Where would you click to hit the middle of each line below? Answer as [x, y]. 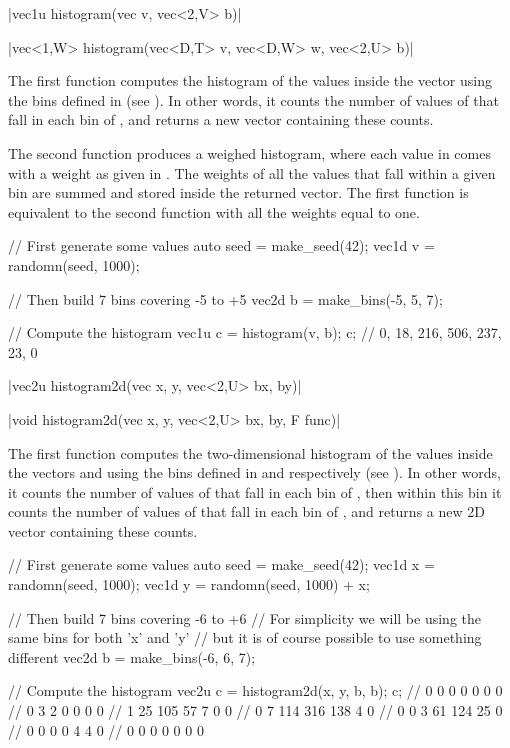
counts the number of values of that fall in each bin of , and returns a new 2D [246, 511]
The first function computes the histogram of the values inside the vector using [250, 80]
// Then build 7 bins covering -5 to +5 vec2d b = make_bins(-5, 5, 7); [225, 298]
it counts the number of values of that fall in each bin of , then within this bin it [255, 491]
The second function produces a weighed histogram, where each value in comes [249, 152]
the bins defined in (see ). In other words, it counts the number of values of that [253, 99]
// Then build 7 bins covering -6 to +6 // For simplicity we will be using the [244, 617]
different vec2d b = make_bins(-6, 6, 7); [132, 656]
